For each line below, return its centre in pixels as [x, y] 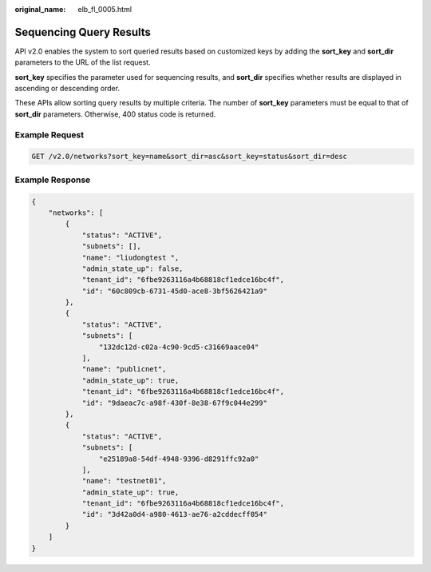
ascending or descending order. [67, 89]
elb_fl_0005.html [105, 9]
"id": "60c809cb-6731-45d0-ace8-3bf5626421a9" [174, 291]
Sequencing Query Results [83, 32]
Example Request [49, 134]
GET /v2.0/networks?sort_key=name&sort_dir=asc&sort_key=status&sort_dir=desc [189, 157]
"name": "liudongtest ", [130, 257]
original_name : [40, 9]
